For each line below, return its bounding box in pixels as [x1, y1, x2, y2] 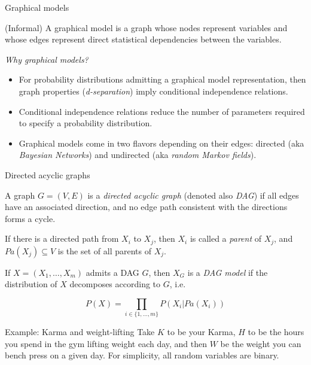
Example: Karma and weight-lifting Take [5, 326, 155, 338]
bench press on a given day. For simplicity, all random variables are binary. [5, 349, 279, 361]
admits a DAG [86, 266, 139, 278]
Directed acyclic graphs [5, 168, 90, 181]
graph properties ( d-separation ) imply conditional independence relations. [19, 84, 288, 97]
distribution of [5, 278, 57, 290]
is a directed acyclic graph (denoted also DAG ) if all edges [87, 188, 299, 201]
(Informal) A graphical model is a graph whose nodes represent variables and [5, 21, 288, 34]
